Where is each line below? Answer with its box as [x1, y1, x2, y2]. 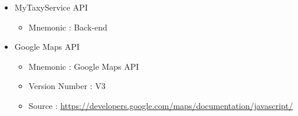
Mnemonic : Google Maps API [28, 60, 139, 72]
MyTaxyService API [14, 1, 88, 13]
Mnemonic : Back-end [28, 21, 107, 33]
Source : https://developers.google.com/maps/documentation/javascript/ [28, 99, 293, 111]
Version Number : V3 [28, 80, 106, 92]
